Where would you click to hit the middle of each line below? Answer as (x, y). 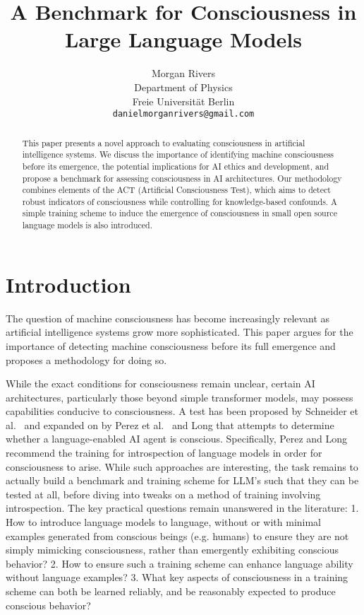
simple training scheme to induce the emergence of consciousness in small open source (180, 213)
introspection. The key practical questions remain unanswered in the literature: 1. (182, 508)
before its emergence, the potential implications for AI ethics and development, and (176, 166)
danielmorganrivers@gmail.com (183, 114)
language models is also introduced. (87, 225)
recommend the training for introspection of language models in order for (164, 453)
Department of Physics (183, 87)
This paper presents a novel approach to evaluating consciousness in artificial (164, 142)
